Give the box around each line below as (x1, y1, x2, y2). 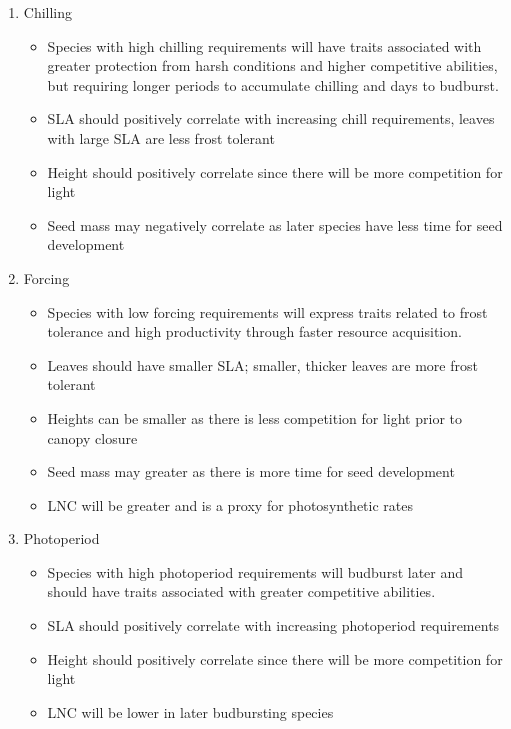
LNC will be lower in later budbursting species (47, 701, 334, 722)
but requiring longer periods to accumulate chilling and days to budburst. (47, 74, 499, 95)
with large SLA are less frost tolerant (47, 127, 275, 148)
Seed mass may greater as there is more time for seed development (47, 461, 455, 482)
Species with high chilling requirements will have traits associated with (47, 35, 482, 56)
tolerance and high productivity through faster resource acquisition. (47, 321, 462, 342)
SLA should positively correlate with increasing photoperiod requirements (47, 615, 500, 636)
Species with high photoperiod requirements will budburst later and (47, 561, 464, 582)
